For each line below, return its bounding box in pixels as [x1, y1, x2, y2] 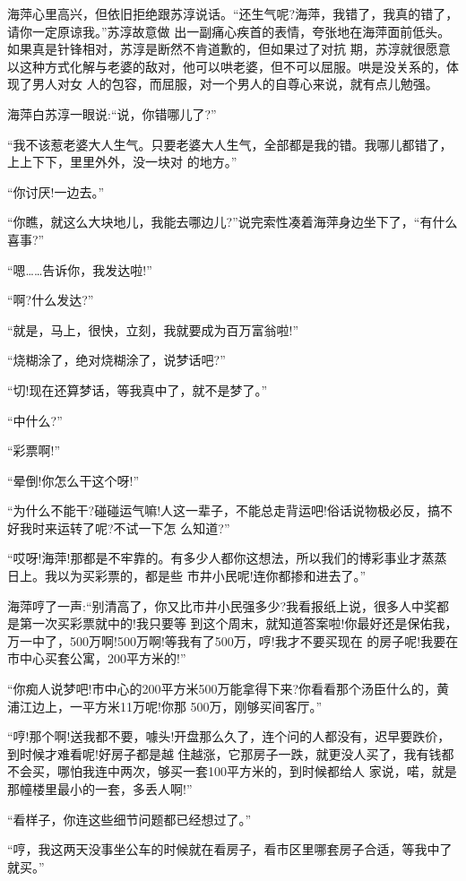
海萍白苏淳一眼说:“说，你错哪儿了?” [7, 104, 217, 123]
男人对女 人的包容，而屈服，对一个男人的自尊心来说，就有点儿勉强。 [31, 74, 438, 93]
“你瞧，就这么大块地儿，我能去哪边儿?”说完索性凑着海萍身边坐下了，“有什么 [7, 212, 458, 231]
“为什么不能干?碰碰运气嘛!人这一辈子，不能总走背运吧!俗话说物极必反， [7, 501, 427, 520]
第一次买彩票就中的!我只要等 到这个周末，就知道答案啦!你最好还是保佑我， [19, 614, 458, 633]
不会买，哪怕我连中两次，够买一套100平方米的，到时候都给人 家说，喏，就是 [7, 762, 457, 781]
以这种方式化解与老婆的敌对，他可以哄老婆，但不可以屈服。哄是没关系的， [7, 56, 446, 75]
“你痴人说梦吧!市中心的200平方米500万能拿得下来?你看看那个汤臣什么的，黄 [7, 679, 450, 698]
